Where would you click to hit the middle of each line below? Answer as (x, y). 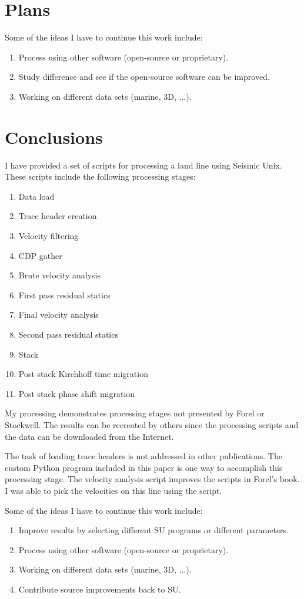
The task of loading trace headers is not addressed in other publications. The (143, 456)
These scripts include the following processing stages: (100, 176)
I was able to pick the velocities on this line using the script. (113, 490)
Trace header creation (58, 216)
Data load (36, 196)
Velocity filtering (49, 235)
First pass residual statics (64, 295)
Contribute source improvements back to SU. (100, 589)
